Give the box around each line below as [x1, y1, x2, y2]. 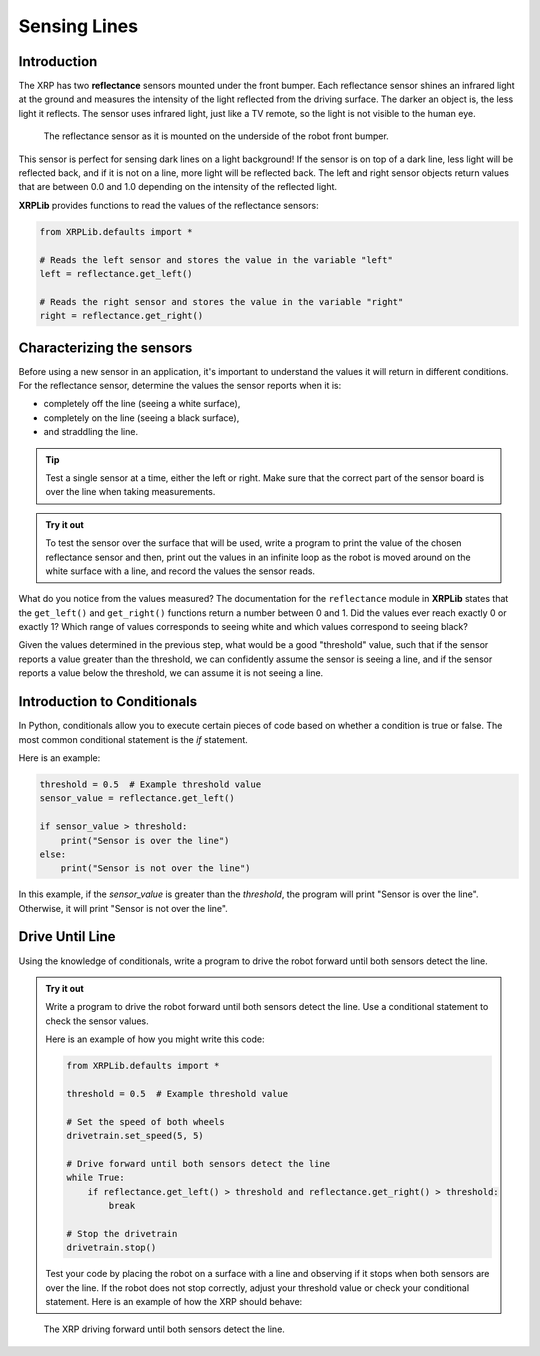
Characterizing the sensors [18, 339, 193, 356]
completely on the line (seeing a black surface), [43, 411, 240, 424]
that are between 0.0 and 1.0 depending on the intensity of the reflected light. [18, 181, 338, 193]
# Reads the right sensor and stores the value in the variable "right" [39, 296, 404, 307]
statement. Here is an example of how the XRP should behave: [45, 1295, 303, 1307]
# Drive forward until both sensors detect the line [66, 1158, 331, 1169]
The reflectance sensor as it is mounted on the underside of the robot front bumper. [43, 130, 389, 142]
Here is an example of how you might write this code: [45, 1033, 265, 1045]
